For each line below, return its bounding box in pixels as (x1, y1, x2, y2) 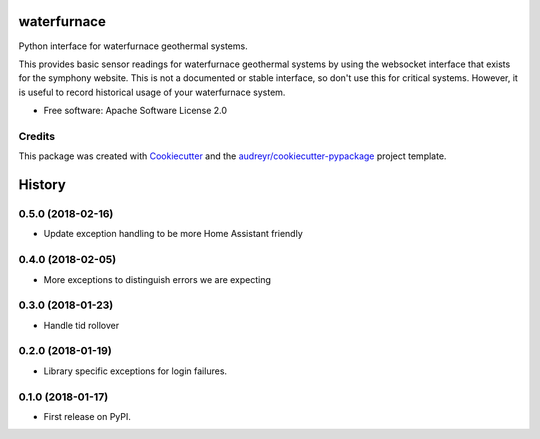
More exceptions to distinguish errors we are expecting (43, 273, 272, 285)
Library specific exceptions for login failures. (43, 365, 228, 377)
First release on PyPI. (43, 410, 132, 422)
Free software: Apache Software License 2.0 (43, 105, 228, 117)
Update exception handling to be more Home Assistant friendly (43, 228, 304, 240)
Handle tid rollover (43, 319, 120, 331)
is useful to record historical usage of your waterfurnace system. (18, 86, 286, 98)
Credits (18, 129, 55, 143)
